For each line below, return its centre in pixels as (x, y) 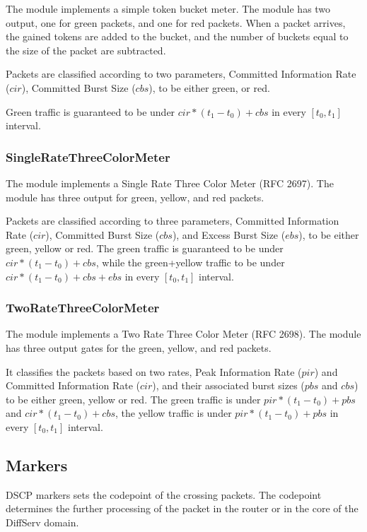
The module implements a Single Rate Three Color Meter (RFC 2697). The (170, 183)
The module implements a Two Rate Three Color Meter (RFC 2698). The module (183, 334)
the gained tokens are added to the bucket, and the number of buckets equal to (177, 36)
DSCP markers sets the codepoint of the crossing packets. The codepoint (164, 494)
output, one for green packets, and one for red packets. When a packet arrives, (176, 22)
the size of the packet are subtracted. (86, 50)
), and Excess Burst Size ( (229, 234)
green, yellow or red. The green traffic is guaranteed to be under (145, 248)
